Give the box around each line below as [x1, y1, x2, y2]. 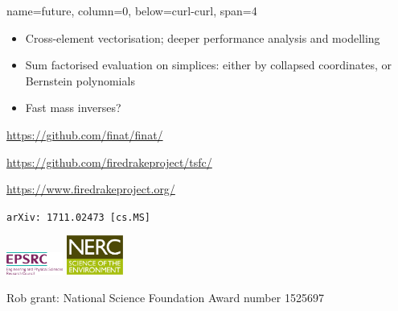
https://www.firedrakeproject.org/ [6, 180, 175, 197]
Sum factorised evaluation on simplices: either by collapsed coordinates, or [25, 56, 392, 73]
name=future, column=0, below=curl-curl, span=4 [6, 2, 257, 19]
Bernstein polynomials [25, 72, 135, 89]
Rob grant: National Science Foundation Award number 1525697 [6, 288, 324, 305]
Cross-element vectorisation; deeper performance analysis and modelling [25, 29, 380, 46]
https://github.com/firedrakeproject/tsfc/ [6, 153, 212, 170]
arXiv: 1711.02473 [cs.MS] [6, 211, 150, 223]
